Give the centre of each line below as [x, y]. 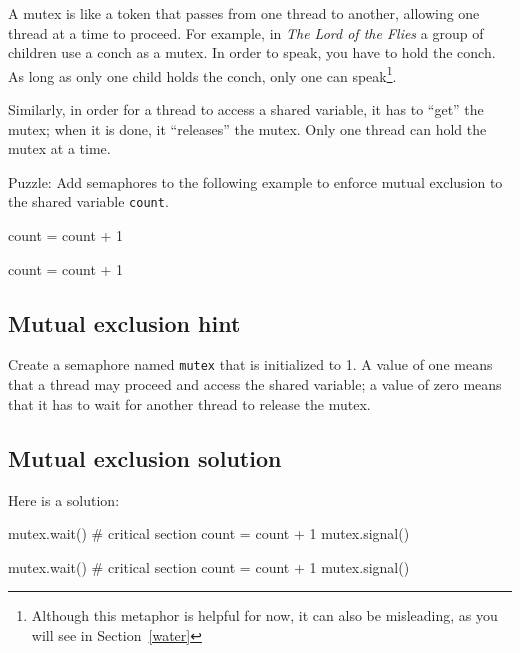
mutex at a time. [59, 148]
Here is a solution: [64, 499]
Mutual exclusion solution [145, 457]
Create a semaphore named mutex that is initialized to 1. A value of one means [250, 364]
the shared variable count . [88, 201]
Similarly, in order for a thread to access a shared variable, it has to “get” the [246, 109]
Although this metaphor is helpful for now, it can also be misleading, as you [264, 615]
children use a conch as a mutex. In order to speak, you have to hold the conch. [252, 52]
